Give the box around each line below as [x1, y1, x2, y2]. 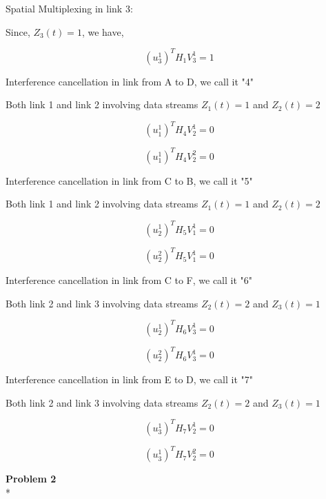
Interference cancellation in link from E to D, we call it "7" [6, 372, 254, 387]
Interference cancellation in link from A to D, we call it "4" [6, 74, 254, 88]
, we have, [81, 24, 124, 39]
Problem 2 [6, 471, 57, 486]
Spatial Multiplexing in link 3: [6, 1, 133, 15]
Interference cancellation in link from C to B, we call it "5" [6, 173, 253, 187]
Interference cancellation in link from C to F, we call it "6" [6, 273, 253, 287]
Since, [6, 24, 30, 39]
